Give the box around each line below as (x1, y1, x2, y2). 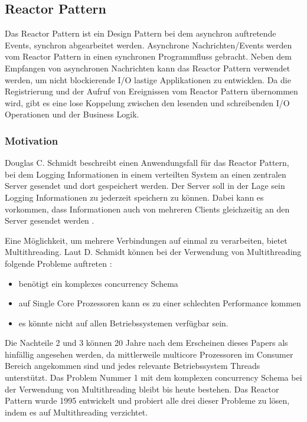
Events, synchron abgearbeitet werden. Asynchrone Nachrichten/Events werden (5, 38, 292, 51)
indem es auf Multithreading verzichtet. (5, 405, 148, 418)
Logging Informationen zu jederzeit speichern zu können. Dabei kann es (5, 191, 264, 203)
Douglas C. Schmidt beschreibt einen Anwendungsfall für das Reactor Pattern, (5, 156, 289, 169)
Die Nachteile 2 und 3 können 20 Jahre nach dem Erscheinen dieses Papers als (5, 336, 288, 349)
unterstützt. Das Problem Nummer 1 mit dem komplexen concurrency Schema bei (5, 371, 302, 384)
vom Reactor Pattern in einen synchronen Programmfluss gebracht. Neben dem (5, 50, 292, 63)
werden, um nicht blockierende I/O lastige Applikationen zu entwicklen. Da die (5, 73, 291, 86)
